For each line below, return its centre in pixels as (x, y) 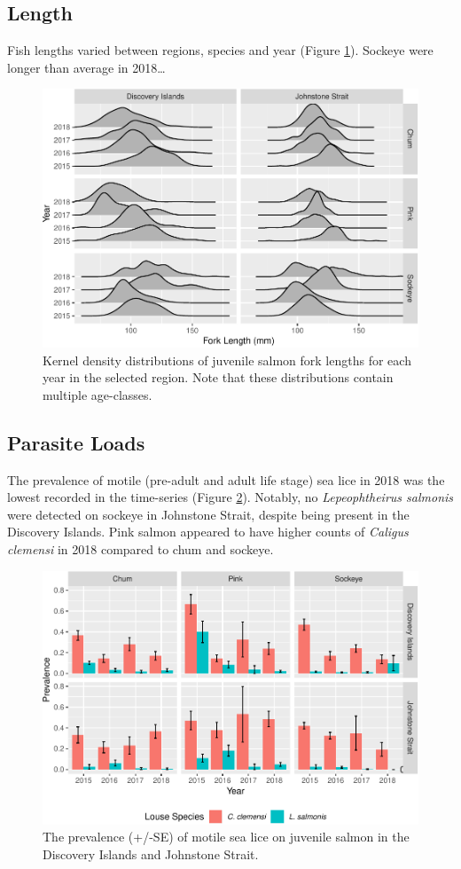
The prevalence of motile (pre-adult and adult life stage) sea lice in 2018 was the (226, 479)
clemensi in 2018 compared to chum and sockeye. (141, 549)
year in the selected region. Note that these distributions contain (218, 377)
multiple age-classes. (98, 394)
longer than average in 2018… (86, 67)
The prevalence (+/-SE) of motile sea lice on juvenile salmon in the (226, 837)
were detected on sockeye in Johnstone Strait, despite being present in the (208, 514)
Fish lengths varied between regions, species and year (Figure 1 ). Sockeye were (220, 50)
